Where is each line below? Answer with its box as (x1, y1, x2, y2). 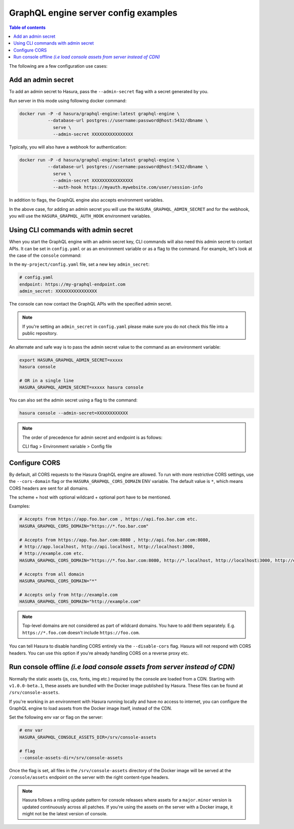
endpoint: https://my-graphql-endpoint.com (19, 281, 126, 287)
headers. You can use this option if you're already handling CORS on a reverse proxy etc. (9, 650, 189, 656)
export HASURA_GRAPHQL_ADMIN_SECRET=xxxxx (19, 357, 123, 363)
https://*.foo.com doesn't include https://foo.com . (22, 629, 140, 635)
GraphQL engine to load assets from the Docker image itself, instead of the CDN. (9, 705, 172, 711)
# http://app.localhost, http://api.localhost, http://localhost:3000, (19, 544, 196, 549)
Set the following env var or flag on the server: (9, 714, 103, 720)
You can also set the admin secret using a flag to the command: (9, 397, 138, 403)
